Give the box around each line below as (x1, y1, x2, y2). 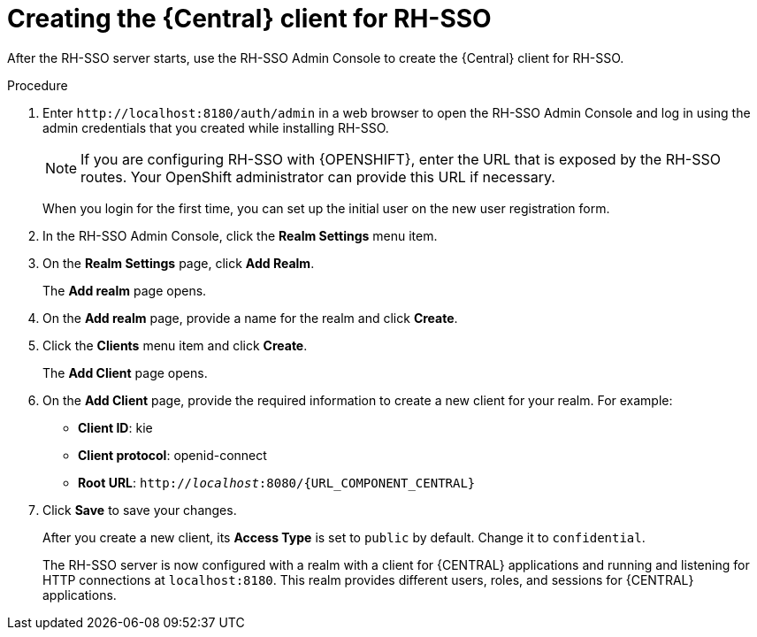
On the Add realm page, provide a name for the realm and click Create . (42, 310, 458, 326)
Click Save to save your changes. (42, 502, 237, 518)
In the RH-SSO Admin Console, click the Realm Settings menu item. (42, 227, 438, 243)
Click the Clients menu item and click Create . (42, 337, 308, 353)
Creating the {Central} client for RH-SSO (7, 4, 492, 34)
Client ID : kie (78, 419, 153, 435)
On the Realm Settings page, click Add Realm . (42, 255, 315, 271)
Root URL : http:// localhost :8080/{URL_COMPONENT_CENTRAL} (78, 474, 476, 490)
